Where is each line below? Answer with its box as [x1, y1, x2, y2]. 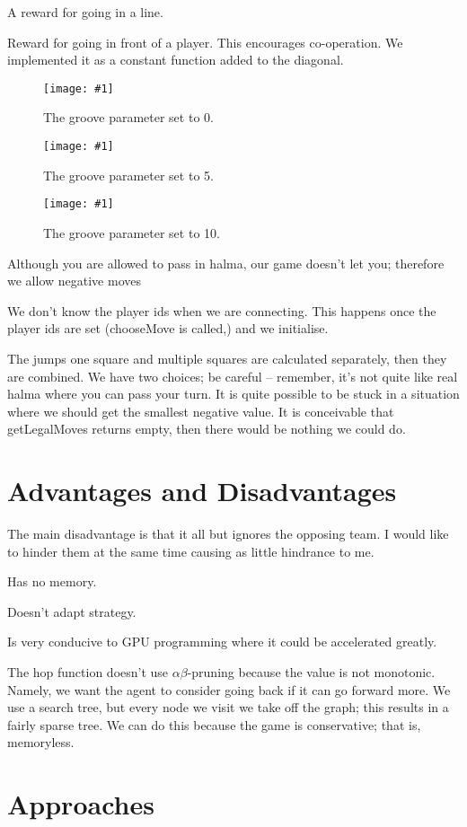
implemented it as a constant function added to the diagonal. [7, 50, 344, 69]
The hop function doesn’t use [7, 662, 169, 681]
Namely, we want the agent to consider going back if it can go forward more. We [7, 680, 451, 699]
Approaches [7, 786, 154, 823]
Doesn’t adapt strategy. [7, 602, 137, 620]
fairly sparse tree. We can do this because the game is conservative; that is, [7, 715, 421, 734]
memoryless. [7, 733, 75, 752]
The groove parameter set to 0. [43, 108, 214, 127]
